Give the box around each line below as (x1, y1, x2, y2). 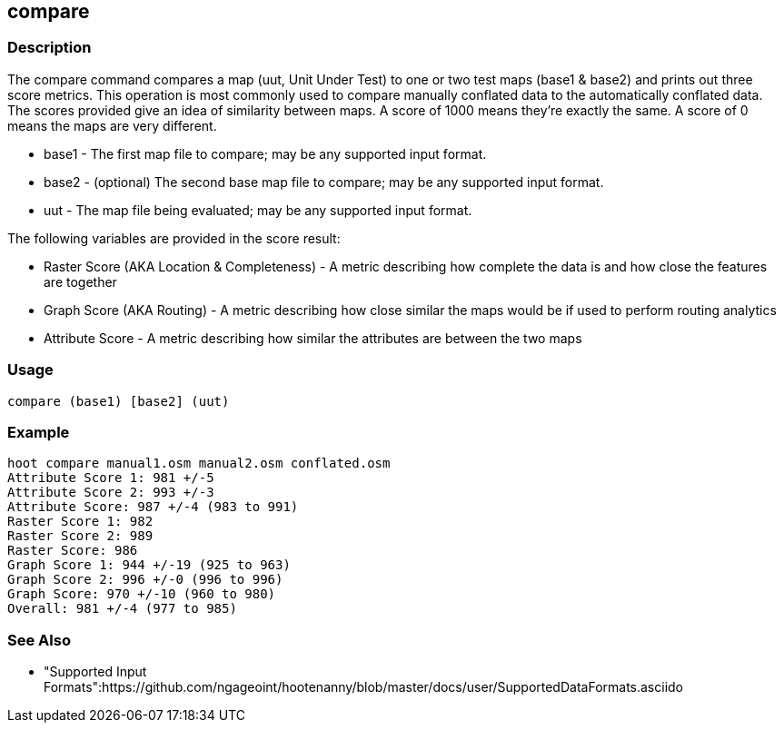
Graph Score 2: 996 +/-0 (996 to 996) (7, 572, 283, 587)
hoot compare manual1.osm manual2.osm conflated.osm (7, 456, 391, 471)
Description (7, 38, 92, 57)
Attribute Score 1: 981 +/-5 (7, 470, 214, 486)
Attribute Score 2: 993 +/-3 (7, 485, 214, 500)
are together (44, 273, 117, 290)
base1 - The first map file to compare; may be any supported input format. (44, 145, 487, 162)
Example (7, 422, 70, 441)
